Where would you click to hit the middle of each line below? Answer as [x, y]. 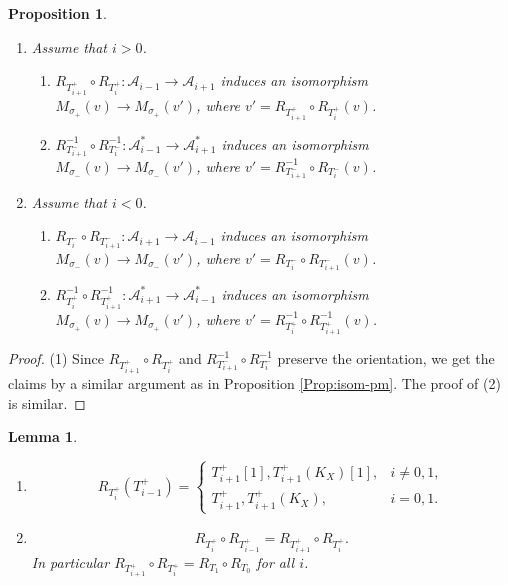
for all [275, 561]
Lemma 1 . [43, 436]
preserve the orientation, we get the [386, 358]
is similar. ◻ [47, 402]
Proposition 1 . [57, 13]
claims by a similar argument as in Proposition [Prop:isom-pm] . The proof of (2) [254, 383]
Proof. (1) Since [56, 358]
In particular [70, 561]
